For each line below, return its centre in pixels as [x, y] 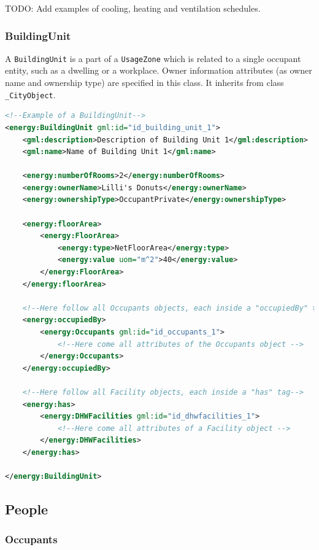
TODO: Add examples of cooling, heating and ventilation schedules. [133, 8]
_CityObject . [30, 94]
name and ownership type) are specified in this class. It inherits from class [144, 83]
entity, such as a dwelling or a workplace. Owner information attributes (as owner [159, 70]
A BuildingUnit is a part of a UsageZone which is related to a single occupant [153, 58]
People [27, 509]
